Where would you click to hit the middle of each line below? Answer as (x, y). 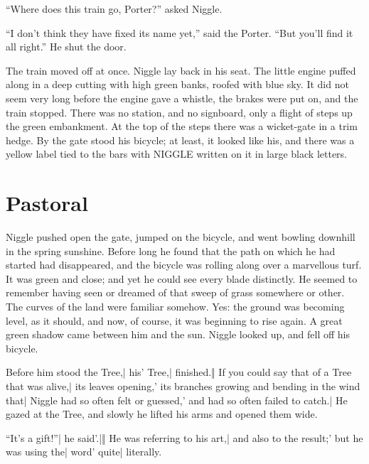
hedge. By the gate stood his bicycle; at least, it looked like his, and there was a (180, 140)
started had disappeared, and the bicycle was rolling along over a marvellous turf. (184, 265)
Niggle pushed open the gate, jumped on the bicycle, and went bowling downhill (181, 237)
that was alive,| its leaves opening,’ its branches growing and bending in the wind (183, 386)
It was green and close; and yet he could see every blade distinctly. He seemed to (182, 278)
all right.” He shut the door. (66, 47)
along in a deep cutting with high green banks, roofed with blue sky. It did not (177, 84)
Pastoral (47, 203)
